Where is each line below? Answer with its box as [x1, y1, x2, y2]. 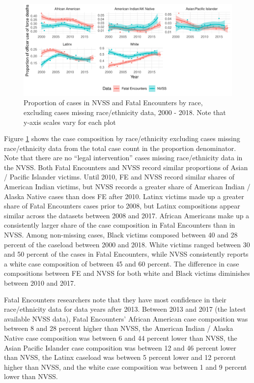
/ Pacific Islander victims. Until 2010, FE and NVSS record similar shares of [4, 172, 234, 182]
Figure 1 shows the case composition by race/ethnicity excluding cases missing [4, 133, 240, 144]
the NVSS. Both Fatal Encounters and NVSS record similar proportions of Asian [4, 162, 248, 172]
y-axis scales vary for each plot [24, 117, 116, 127]
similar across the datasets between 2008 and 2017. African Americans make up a [4, 210, 250, 220]
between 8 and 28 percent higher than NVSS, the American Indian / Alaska [4, 323, 233, 333]
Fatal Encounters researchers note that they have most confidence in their [4, 294, 226, 304]
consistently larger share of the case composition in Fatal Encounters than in [4, 220, 235, 230]
